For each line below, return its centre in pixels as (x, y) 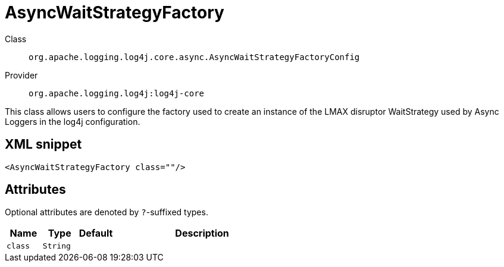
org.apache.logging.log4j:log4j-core (117, 93)
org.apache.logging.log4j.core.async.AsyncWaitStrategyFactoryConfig (194, 57)
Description (202, 233)
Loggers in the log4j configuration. (73, 121)
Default (96, 233)
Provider (21, 75)
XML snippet (43, 145)
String (57, 246)
